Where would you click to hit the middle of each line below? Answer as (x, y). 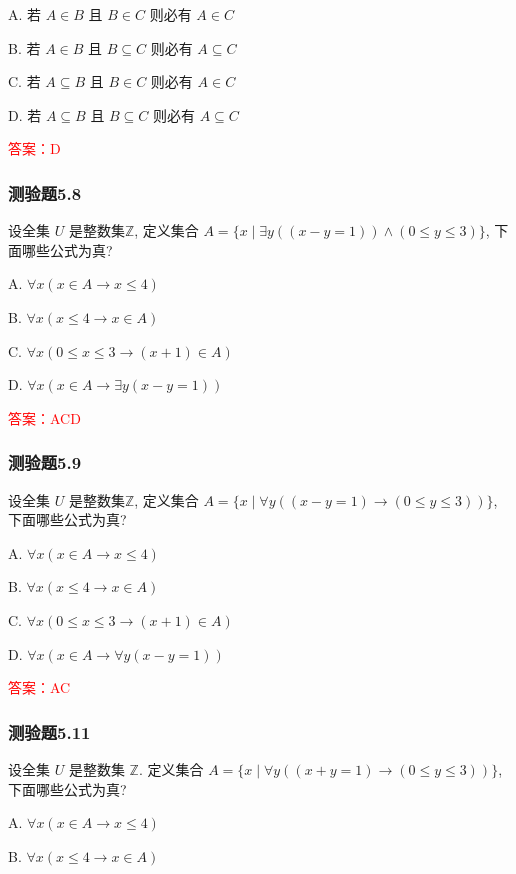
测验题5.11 (49, 731)
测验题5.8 (45, 192)
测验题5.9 (45, 462)
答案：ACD (44, 417)
